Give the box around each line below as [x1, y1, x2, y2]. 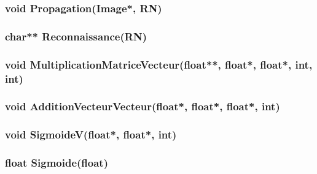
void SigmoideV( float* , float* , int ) [5, 127, 177, 142]
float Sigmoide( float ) [5, 155, 109, 170]
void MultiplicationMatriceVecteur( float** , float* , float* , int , [5, 56, 313, 72]
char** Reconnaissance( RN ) [5, 28, 147, 43]
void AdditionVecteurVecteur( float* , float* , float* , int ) [5, 99, 280, 114]
